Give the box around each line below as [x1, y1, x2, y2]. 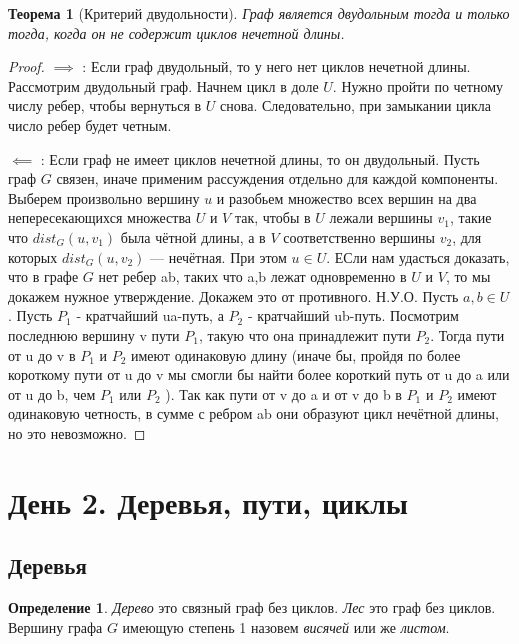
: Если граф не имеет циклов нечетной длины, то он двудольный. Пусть [40, 148, 480, 169]
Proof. [8, 56, 45, 77]
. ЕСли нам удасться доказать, [326, 246, 510, 267]
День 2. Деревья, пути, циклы [8, 481, 408, 522]
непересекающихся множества [8, 207, 192, 228]
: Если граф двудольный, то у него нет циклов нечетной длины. [82, 56, 471, 77]
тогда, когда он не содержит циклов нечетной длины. [8, 22, 345, 43]
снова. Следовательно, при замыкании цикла [220, 95, 492, 116]
